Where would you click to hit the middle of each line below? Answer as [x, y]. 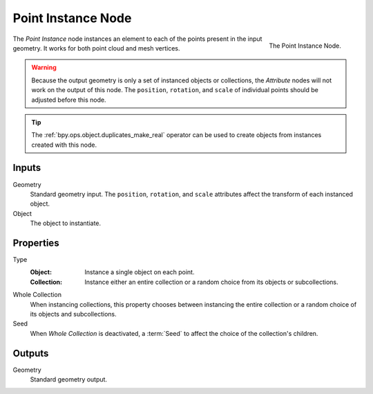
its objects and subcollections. [73, 314]
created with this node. [64, 145]
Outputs [31, 353]
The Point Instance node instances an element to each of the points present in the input [137, 39]
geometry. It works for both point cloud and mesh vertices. [96, 48]
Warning [44, 68]
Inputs [27, 168]
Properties [36, 243]
